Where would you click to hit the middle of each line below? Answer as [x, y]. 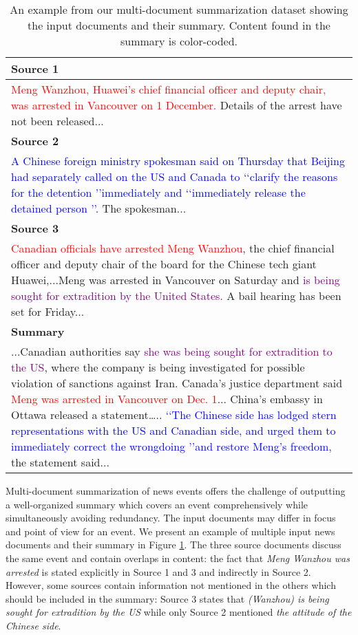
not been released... [57, 121]
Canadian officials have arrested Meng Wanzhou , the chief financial [173, 248]
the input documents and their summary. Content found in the [179, 25]
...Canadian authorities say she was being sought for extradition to [172, 351]
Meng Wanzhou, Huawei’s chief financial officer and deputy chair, [169, 89]
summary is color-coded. [179, 41]
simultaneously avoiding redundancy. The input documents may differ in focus [171, 518]
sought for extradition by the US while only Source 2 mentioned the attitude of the [179, 612]
